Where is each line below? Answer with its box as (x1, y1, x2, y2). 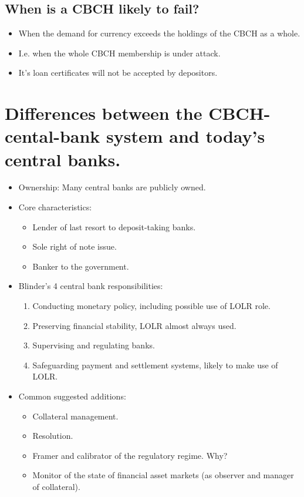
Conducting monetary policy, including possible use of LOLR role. (32, 300, 271, 312)
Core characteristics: (18, 201, 92, 213)
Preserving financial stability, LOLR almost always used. (32, 319, 237, 331)
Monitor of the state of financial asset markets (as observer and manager (32, 469, 294, 481)
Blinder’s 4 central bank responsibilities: (18, 280, 163, 292)
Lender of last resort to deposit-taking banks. (32, 220, 196, 233)
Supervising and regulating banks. (32, 339, 155, 351)
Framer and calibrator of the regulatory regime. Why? (32, 449, 228, 461)
